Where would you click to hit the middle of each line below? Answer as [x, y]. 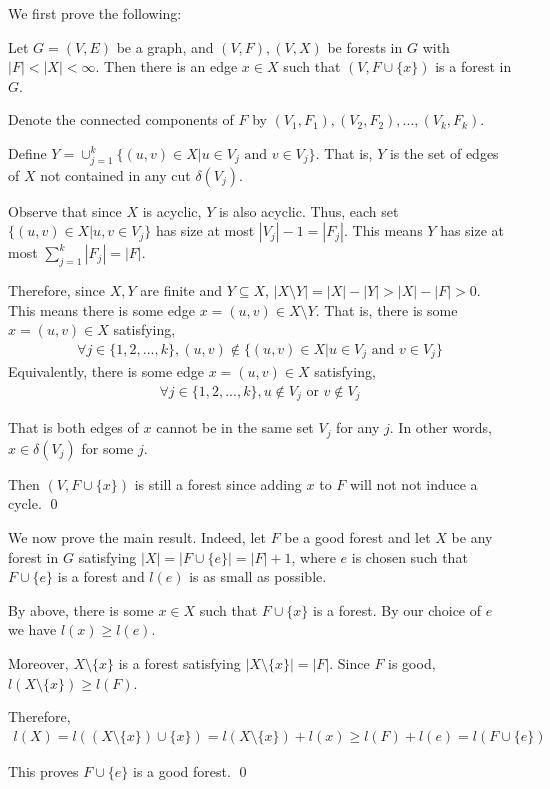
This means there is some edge [101, 309]
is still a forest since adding [218, 483]
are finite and [181, 290]
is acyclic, [172, 210]
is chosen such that [409, 556]
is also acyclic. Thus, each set [308, 210]
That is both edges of [73, 427]
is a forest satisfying [179, 663]
